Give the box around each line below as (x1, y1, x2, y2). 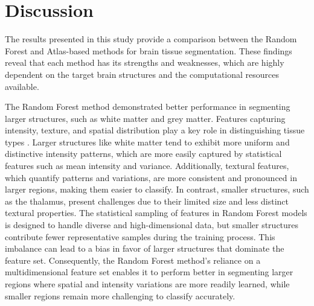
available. (5, 80, 39, 92)
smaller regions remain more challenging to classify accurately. (5, 289, 235, 302)
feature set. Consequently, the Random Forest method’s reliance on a (5, 253, 261, 266)
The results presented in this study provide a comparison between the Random (5, 33, 297, 45)
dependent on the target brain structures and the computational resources (5, 68, 280, 80)
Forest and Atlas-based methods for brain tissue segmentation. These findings (5, 44, 292, 57)
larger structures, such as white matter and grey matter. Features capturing (5, 112, 286, 124)
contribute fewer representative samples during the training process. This (5, 230, 275, 243)
